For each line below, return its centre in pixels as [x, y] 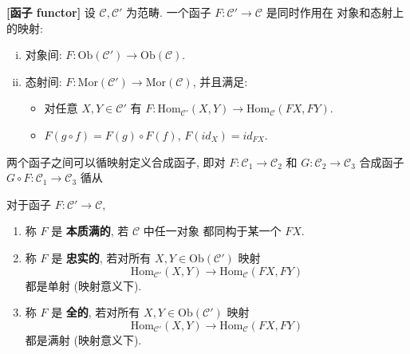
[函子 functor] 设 [51, 12]
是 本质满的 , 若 [90, 231]
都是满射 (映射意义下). [83, 339]
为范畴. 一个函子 [169, 12]
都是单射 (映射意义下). [83, 285]
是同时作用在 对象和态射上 [335, 12]
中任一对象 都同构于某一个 [212, 231]
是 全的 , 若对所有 [96, 312]
